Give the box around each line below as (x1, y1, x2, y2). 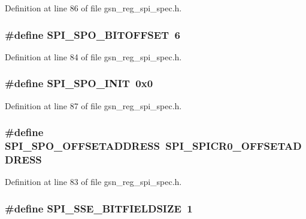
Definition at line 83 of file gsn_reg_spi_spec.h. (5, 175, 182, 188)
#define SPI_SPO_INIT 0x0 (5, 76, 153, 91)
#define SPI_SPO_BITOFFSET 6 (5, 27, 181, 42)
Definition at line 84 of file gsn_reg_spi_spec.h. (5, 50, 182, 63)
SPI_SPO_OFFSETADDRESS (5, 138, 160, 153)
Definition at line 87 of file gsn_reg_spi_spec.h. (5, 99, 182, 112)
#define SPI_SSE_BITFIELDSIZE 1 (5, 201, 193, 215)
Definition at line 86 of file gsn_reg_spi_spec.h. (5, 2, 182, 14)
